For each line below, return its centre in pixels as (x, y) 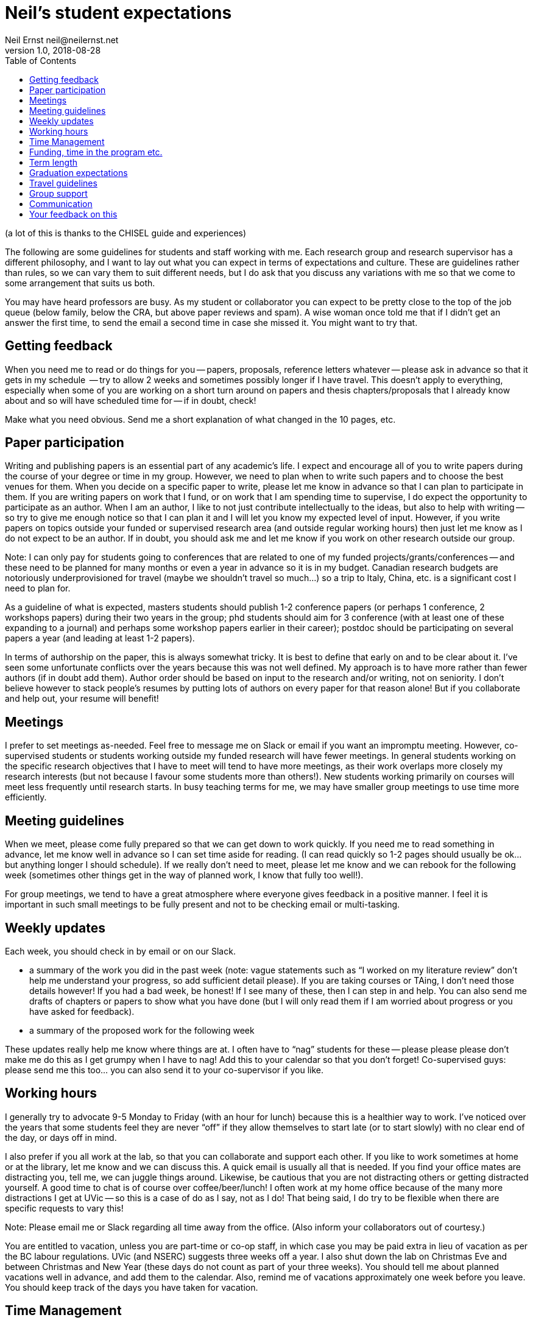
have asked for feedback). (82, 1011)
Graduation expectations (79, 172)
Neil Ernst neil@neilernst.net (62, 40)
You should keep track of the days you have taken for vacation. (132, 1287)
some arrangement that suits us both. (80, 283)
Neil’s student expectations (118, 13)
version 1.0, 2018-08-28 (53, 50)
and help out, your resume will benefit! (82, 699)
